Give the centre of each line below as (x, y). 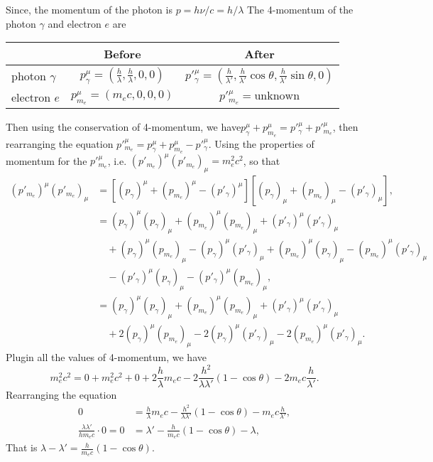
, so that (262, 160)
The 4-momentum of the (300, 9)
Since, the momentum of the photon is (89, 9)
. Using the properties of (261, 143)
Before (122, 54)
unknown (277, 96)
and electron (75, 23)
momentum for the (46, 160)
